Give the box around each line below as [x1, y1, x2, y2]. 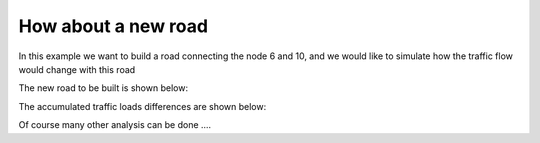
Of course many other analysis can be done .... [18, 119, 212, 131]
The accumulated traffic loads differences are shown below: [18, 100, 267, 112]
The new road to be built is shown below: [18, 82, 189, 94]
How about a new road [18, 15, 209, 37]
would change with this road [18, 63, 136, 75]
